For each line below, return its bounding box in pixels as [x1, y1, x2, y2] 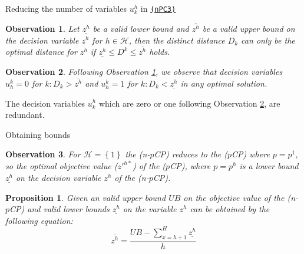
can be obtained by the [190, 203, 270, 215]
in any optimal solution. [180, 77, 267, 89]
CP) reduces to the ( [154, 148, 227, 160]
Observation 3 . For [5, 148, 81, 160]
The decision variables [5, 97, 85, 109]
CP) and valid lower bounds [9, 203, 110, 215]
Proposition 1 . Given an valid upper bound [5, 191, 166, 203]
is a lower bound [239, 160, 299, 172]
